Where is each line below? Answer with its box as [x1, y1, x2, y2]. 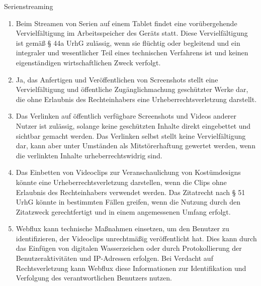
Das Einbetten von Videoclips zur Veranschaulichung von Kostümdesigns [16, 167, 241, 177]
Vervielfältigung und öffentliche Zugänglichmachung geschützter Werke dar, [16, 84, 248, 94]
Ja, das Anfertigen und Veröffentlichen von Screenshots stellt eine [16, 74, 218, 84]
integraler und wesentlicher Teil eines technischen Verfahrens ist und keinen [16, 47, 248, 58]
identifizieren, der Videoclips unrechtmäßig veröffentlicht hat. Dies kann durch [16, 233, 257, 243]
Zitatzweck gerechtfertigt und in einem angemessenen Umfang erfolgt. [16, 206, 231, 217]
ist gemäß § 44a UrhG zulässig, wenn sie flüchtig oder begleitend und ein [16, 37, 240, 48]
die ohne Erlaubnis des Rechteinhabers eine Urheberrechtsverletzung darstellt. [16, 93, 257, 104]
